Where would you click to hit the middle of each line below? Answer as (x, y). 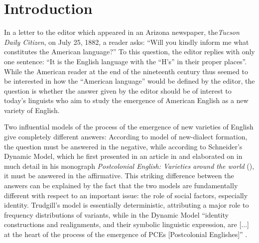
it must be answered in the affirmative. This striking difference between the (119, 176)
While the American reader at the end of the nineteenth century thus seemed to (126, 71)
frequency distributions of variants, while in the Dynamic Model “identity (116, 214)
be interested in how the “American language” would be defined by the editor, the (129, 81)
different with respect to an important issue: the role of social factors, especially (126, 195)
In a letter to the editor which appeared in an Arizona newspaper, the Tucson (122, 32)
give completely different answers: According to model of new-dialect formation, (126, 137)
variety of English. (32, 110)
